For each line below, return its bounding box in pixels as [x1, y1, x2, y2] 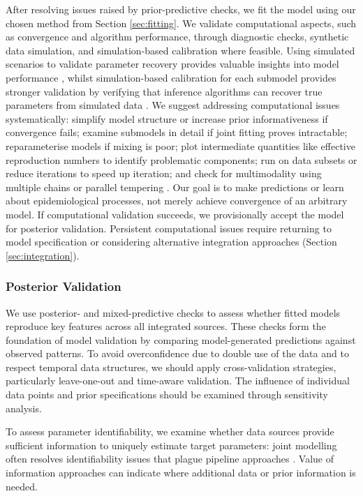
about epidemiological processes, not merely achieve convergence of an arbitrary [6, 193, 348, 208]
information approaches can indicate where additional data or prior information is [6, 465, 356, 480]
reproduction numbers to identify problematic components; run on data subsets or [6, 152, 357, 167]
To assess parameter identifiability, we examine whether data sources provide [6, 424, 334, 439]
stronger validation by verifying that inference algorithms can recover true [6, 84, 323, 98]
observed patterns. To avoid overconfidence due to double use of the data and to [6, 346, 349, 361]
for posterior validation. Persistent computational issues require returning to [6, 220, 332, 235]
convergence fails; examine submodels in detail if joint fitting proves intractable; [6, 125, 348, 140]
